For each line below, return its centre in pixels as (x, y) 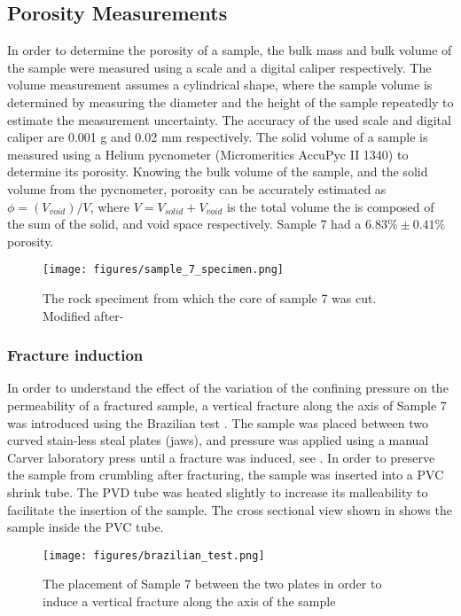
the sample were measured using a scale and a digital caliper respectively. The (219, 67)
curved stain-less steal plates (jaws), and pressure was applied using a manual (218, 440)
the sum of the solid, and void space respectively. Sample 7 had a (184, 224)
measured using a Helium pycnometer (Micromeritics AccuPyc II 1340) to (208, 154)
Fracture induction (75, 355)
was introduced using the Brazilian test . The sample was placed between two (218, 422)
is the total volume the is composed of (331, 206)
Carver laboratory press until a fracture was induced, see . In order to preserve (221, 457)
